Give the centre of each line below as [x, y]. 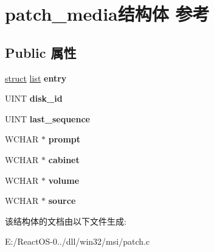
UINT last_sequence [47, 118]
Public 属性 [41, 52]
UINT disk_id [34, 98]
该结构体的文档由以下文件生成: [66, 221]
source [62, 201]
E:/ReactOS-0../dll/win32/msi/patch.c [78, 241]
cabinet [64, 159]
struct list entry [36, 78]
